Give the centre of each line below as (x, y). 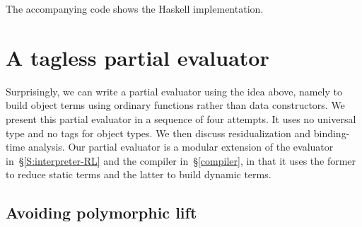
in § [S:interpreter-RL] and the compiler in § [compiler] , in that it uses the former (181, 160)
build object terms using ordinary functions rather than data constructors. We (175, 105)
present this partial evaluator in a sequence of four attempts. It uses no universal (181, 118)
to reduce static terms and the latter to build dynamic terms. (139, 174)
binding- (332, 133)
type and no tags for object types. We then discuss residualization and (158, 133)
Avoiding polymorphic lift (101, 213)
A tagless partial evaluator (138, 57)
